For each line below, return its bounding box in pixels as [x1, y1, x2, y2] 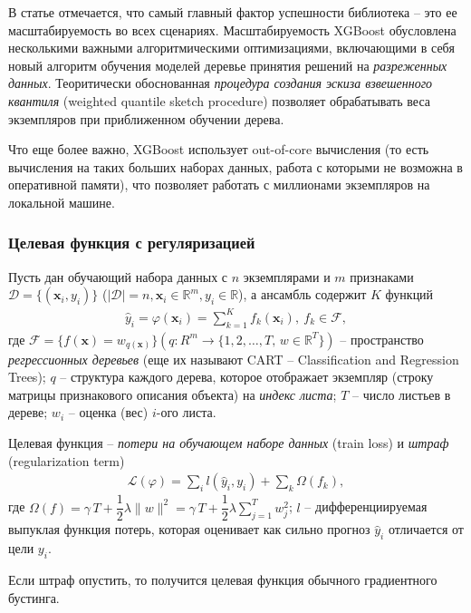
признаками [350, 267, 414, 286]
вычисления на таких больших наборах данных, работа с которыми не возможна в [8, 157, 463, 176]
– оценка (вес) [68, 403, 149, 422]
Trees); [8, 367, 46, 386]
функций [385, 285, 434, 304]
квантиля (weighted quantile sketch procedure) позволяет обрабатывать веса [8, 91, 430, 110]
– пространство [340, 329, 424, 348]
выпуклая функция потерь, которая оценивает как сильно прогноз [8, 520, 370, 539]
